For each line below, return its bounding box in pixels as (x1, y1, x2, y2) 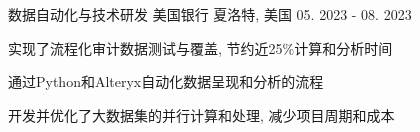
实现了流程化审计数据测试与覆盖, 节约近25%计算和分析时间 (8, 37, 393, 58)
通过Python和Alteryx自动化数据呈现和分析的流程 (8, 71, 324, 92)
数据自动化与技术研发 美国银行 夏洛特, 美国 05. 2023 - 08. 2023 (8, 4, 412, 24)
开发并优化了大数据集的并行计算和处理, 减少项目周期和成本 (8, 104, 395, 125)
